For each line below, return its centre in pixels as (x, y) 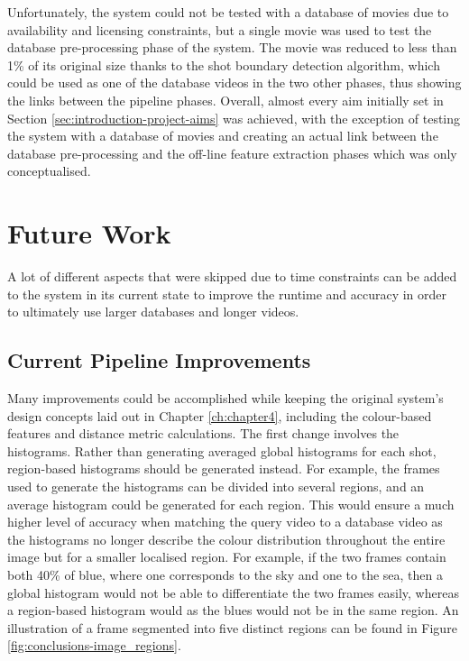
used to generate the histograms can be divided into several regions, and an (216, 487)
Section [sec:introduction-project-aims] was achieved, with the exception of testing (234, 118)
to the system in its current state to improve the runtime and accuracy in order (227, 294)
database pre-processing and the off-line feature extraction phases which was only (232, 153)
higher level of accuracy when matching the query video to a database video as (225, 522)
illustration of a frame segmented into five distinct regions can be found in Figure (232, 627)
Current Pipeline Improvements (159, 360)
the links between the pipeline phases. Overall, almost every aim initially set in (225, 100)
